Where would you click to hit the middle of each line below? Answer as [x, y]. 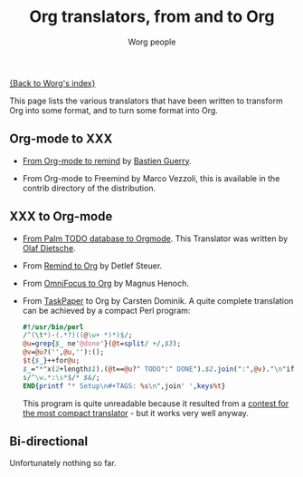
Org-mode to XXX [61, 139]
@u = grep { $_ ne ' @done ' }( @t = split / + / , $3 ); [102, 344]
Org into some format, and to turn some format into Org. [114, 110]
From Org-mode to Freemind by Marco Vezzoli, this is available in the [151, 178]
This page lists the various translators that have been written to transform [146, 101]
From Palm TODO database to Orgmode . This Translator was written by [155, 238]
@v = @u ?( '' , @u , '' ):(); [63, 352]
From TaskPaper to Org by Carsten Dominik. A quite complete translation [158, 300]
